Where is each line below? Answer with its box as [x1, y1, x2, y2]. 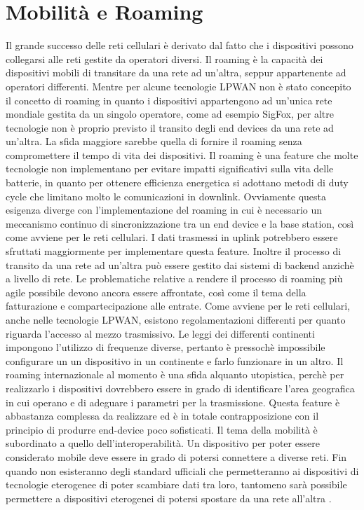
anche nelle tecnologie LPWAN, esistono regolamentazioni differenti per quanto [6, 312, 346, 326]
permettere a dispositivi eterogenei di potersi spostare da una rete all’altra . [6, 490, 332, 505]
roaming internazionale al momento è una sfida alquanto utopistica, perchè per [6, 367, 344, 382]
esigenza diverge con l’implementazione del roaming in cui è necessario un [6, 202, 323, 217]
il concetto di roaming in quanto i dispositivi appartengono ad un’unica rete [6, 92, 332, 107]
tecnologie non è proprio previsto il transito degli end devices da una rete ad [6, 120, 334, 135]
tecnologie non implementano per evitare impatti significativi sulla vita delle [6, 161, 334, 176]
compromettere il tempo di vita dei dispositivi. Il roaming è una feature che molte [6, 147, 358, 162]
